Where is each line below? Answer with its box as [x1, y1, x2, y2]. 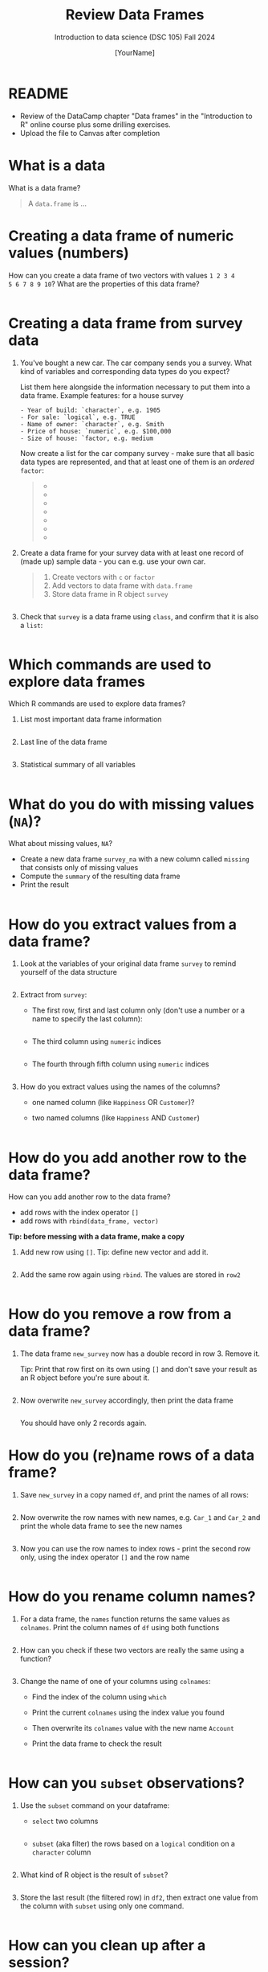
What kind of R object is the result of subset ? [19, 1870, 169, 1880]
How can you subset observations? [8, 1774, 245, 1793]
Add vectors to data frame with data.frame [51, 581, 193, 590]
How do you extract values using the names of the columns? [19, 1082, 221, 1091]
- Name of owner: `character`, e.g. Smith [19, 420, 164, 428]
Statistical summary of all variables [19, 760, 136, 770]
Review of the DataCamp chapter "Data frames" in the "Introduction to [19, 111, 253, 121]
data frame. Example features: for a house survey [19, 390, 185, 400]
